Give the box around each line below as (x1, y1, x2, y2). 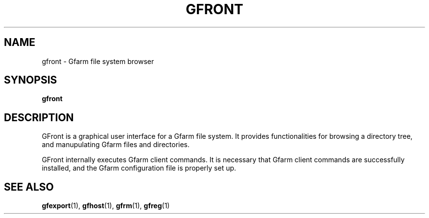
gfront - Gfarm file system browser (42, 57, 154, 65)
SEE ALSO (4, 180, 54, 193)
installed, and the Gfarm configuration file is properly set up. (42, 164, 237, 173)
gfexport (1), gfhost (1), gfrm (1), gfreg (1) (42, 201, 170, 210)
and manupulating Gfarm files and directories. (42, 140, 190, 149)
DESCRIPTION (4, 111, 74, 124)
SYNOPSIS (4, 74, 57, 87)
